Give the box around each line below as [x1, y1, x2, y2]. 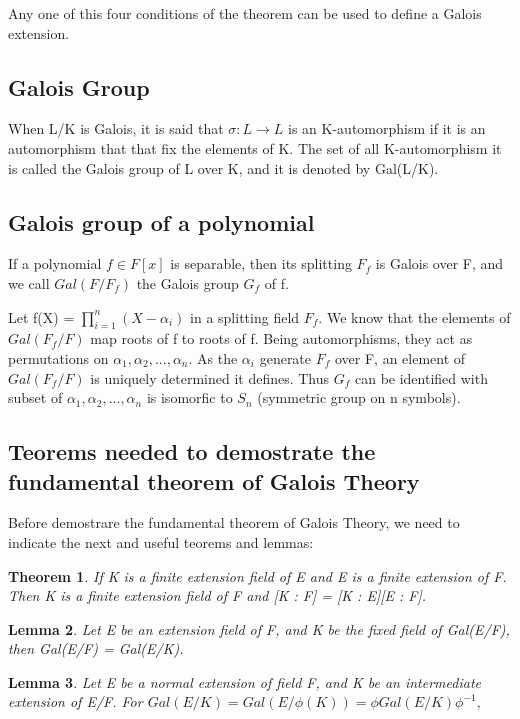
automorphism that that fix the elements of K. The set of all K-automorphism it [8, 137, 502, 158]
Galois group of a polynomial [8, 206, 315, 237]
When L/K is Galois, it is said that [8, 118, 224, 139]
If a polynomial [8, 253, 102, 274]
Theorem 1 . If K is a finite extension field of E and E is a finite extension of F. [8, 565, 507, 586]
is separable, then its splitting [170, 253, 352, 274]
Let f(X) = [8, 306, 75, 327]
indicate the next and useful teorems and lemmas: [8, 531, 314, 552]
